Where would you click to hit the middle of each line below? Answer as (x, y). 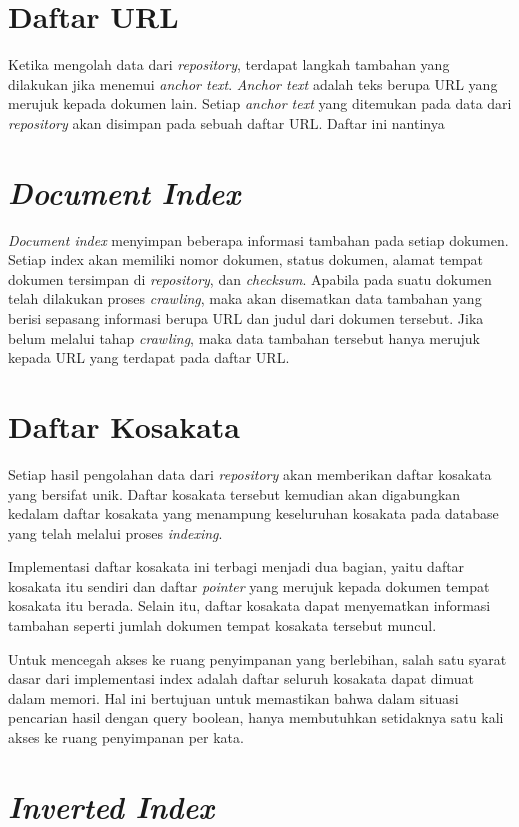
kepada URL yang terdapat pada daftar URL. (149, 357)
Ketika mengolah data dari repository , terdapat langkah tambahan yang (229, 64)
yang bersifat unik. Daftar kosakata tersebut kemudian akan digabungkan (234, 493)
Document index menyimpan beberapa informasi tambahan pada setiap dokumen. (258, 239)
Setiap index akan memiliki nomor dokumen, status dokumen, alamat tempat (246, 259)
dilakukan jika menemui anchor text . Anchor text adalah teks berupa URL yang (253, 83)
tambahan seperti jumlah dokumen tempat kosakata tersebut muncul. (222, 625)
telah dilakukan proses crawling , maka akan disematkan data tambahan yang (245, 298)
